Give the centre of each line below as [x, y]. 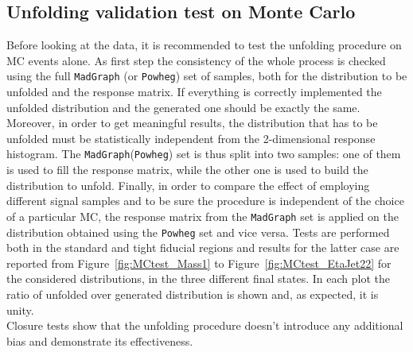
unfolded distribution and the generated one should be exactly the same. [183, 107]
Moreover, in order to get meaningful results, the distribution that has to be [192, 123]
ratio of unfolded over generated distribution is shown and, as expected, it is [193, 294]
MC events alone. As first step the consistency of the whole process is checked [196, 60]
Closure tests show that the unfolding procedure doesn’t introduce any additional [205, 325]
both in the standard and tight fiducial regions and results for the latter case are [203, 248]
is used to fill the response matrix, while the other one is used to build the [187, 170]
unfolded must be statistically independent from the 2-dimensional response [191, 138]
